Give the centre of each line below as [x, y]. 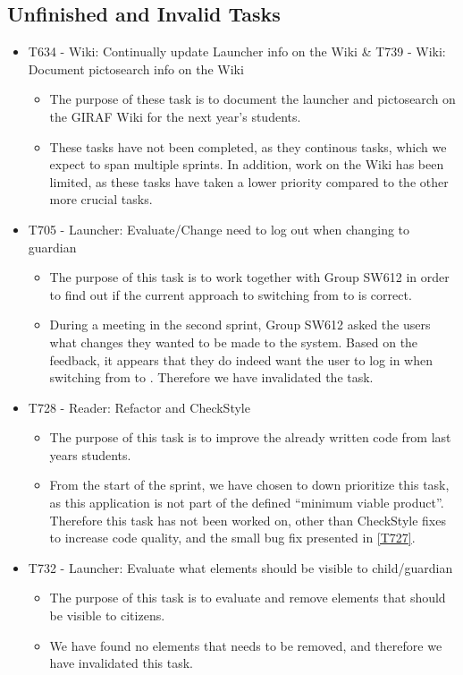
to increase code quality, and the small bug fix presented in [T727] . [232, 538]
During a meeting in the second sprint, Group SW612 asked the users [240, 325]
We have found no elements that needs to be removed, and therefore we [246, 645]
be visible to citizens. [107, 615]
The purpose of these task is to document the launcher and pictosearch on [253, 99]
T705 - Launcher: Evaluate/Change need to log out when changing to [219, 229]
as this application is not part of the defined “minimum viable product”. [247, 503]
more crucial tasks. [101, 199]
